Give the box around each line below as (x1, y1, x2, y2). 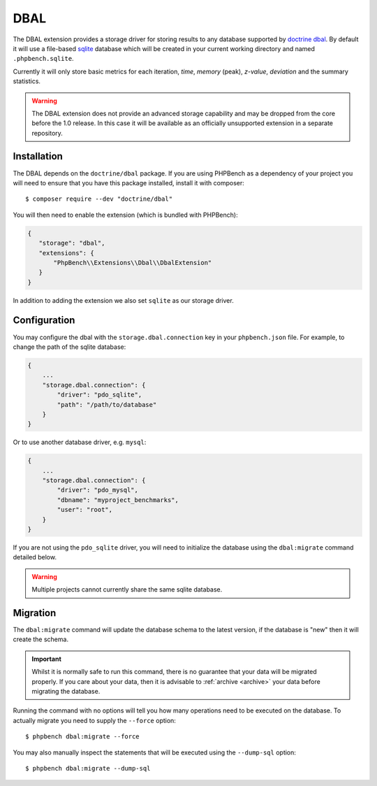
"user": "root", (57, 506, 113, 514)
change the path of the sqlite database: (13, 343, 126, 351)
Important (31, 655, 62, 663)
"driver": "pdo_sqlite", (57, 391, 142, 399)
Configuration (13, 315, 75, 327)
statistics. (13, 77, 41, 85)
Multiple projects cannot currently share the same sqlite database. (31, 585, 223, 594)
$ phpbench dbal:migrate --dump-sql (25, 764, 151, 772)
